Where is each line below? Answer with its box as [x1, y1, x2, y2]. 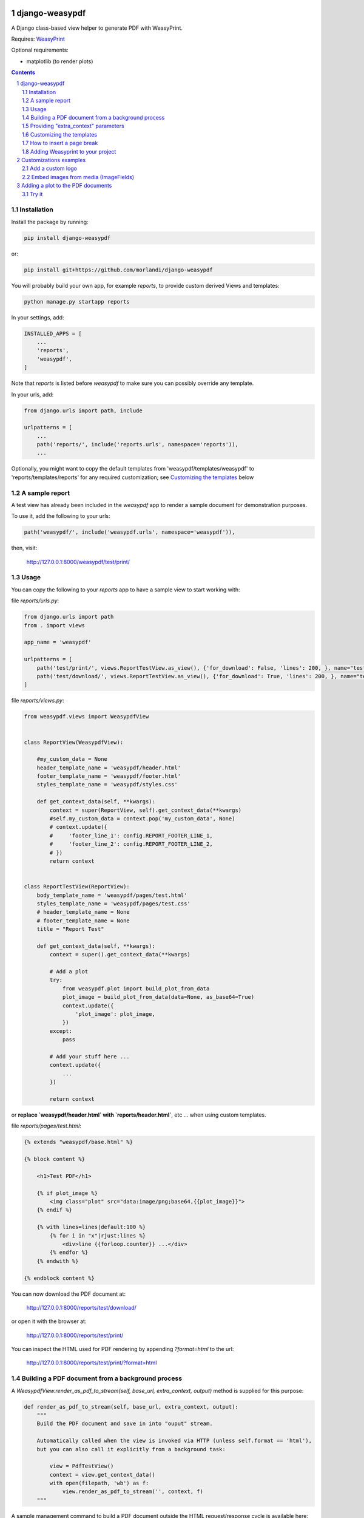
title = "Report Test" [36, 926, 104, 933]
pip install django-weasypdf [24, 234, 111, 241]
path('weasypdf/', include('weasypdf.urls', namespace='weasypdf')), [24, 529, 235, 536]
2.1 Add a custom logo [22, 165, 78, 172]
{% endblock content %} [24, 1275, 95, 1281]
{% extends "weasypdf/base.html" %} [24, 1138, 133, 1146]
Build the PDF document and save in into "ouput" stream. [36, 1420, 213, 1427]
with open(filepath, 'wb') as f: [49, 1480, 149, 1487]
